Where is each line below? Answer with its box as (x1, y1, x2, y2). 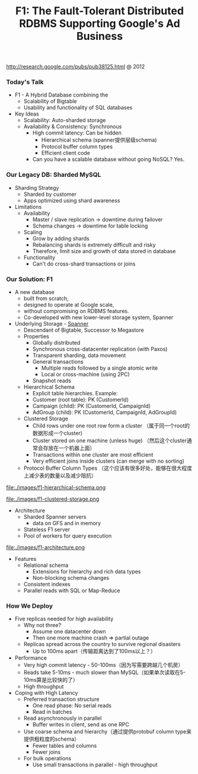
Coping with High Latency (14, 689, 78, 697)
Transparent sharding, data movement (32, 352, 126, 359)
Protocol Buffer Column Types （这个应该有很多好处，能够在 (23, 464, 172, 472)
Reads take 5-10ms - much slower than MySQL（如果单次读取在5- (23, 669, 186, 676)
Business (76, 30, 123, 43)
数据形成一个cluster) (32, 430, 83, 437)
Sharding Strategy (14, 184, 59, 191)
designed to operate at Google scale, (23, 301, 114, 308)
